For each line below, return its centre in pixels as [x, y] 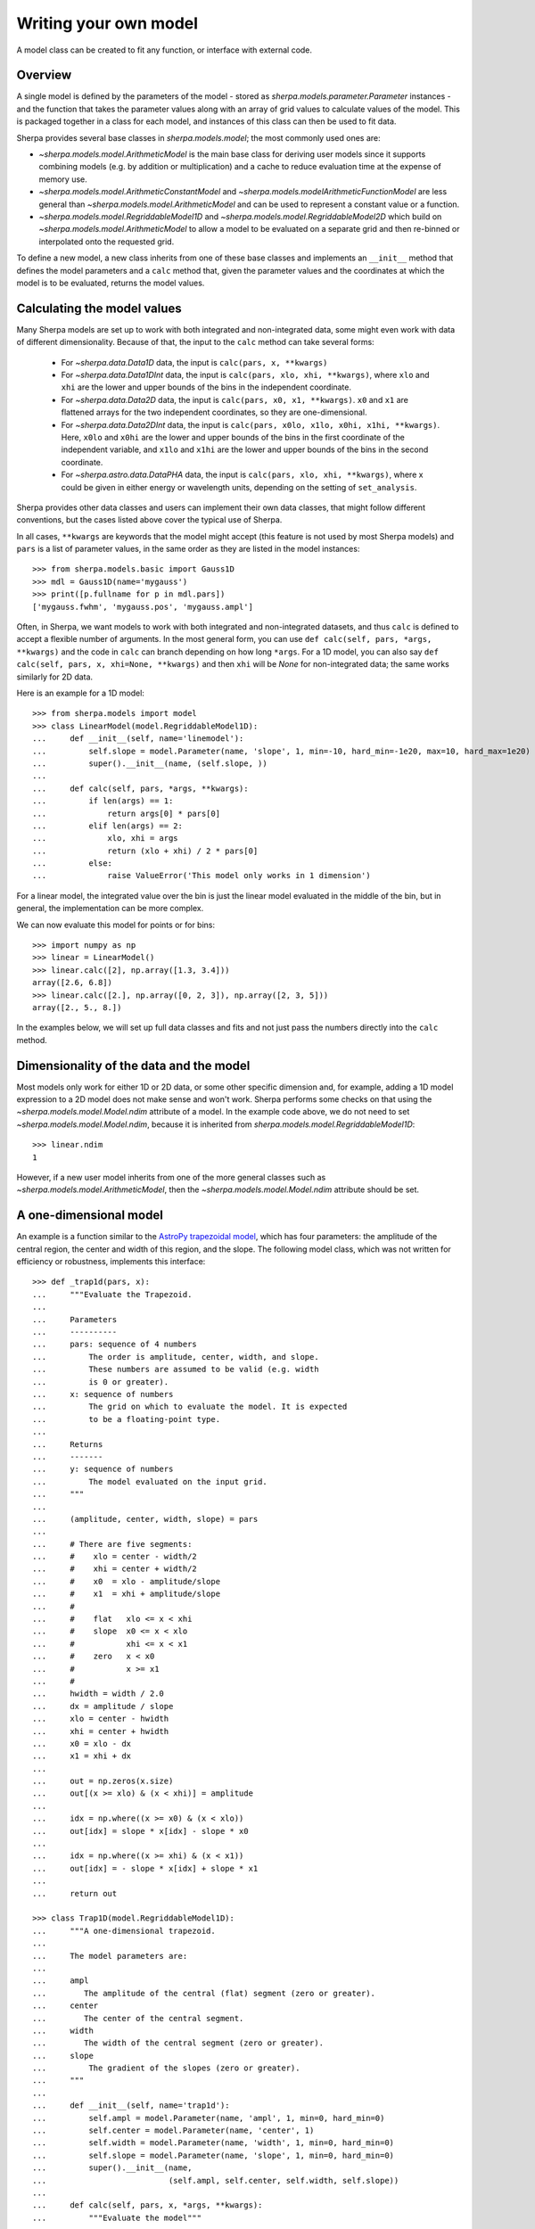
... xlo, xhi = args [105, 839]
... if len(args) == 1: [103, 801]
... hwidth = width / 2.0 [99, 1694]
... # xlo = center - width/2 [115, 1557]
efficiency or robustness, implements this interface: [111, 1262]
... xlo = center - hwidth [101, 1719]
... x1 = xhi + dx [82, 1756]
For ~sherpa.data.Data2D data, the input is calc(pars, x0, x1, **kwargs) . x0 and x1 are [235, 399]
